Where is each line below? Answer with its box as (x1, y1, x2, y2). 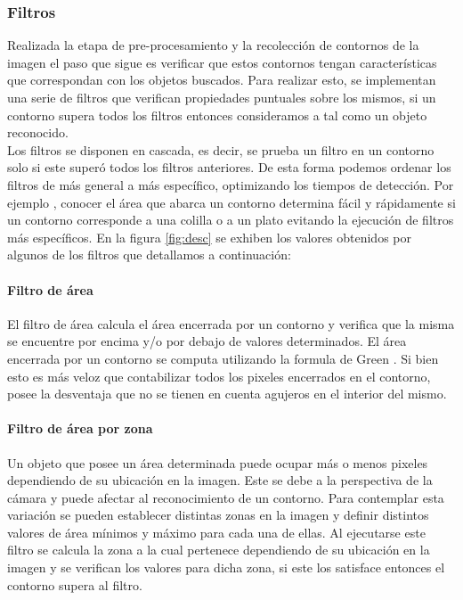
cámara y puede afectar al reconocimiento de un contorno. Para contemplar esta (7, 488, 444, 506)
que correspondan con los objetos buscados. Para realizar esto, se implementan (7, 70, 436, 89)
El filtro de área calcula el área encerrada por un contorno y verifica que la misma (7, 314, 455, 333)
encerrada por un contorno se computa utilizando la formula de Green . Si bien (7, 349, 439, 367)
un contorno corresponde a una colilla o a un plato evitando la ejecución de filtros (7, 210, 454, 229)
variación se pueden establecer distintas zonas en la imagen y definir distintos (7, 505, 429, 524)
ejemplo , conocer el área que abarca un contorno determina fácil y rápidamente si (7, 193, 456, 211)
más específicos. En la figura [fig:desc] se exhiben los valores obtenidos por (7, 227, 411, 246)
